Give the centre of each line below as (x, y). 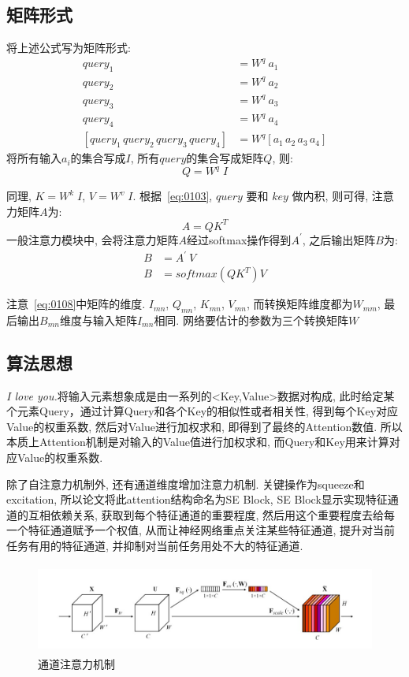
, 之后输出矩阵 (339, 239)
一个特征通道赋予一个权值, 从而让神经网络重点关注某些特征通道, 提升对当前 (201, 530)
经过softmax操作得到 (239, 239)
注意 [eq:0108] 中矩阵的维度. (76, 304)
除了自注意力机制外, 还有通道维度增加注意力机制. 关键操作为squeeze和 (186, 484)
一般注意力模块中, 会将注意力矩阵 (93, 239)
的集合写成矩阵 (225, 158)
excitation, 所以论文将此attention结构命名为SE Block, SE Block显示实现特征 (197, 499)
